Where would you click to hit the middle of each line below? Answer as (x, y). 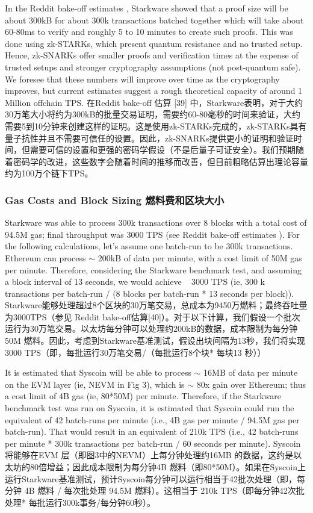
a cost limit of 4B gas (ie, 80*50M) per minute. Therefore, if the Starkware (143, 396)
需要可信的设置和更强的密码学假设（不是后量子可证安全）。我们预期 (163, 150)
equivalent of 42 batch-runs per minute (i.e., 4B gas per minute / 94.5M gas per (152, 419)
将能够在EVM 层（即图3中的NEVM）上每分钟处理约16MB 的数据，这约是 (149, 455)
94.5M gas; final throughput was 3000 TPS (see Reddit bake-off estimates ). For (152, 234)
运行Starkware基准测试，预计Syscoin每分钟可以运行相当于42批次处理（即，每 (155, 478)
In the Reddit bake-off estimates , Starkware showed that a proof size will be (147, 8)
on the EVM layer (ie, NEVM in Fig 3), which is (95, 384)
